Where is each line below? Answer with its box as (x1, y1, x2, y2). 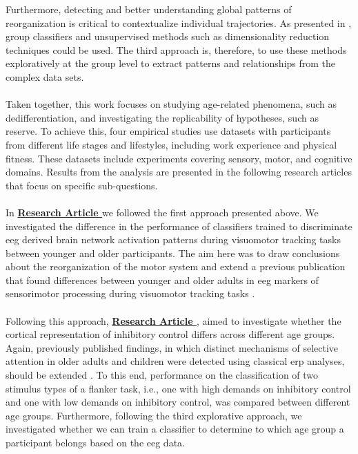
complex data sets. (6, 69, 84, 84)
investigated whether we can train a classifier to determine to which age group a (6, 422, 344, 436)
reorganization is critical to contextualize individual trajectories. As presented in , (6, 15, 352, 30)
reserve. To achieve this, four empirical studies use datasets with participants (6, 124, 331, 138)
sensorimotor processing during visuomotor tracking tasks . (6, 286, 255, 301)
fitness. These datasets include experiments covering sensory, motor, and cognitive (6, 151, 352, 165)
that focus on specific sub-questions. (6, 178, 158, 192)
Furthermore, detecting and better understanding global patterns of (6, 2, 292, 16)
